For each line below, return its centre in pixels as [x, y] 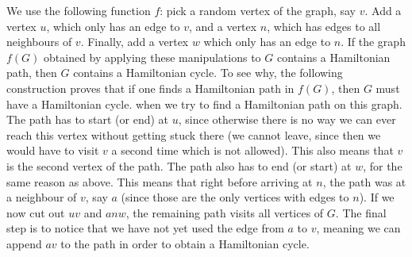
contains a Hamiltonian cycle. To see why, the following [208, 73]
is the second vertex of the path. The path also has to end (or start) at [179, 165]
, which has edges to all [324, 26]
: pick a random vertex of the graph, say [258, 10]
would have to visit [53, 150]
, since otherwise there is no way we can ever [287, 119]
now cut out [36, 212]
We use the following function [79, 10]
